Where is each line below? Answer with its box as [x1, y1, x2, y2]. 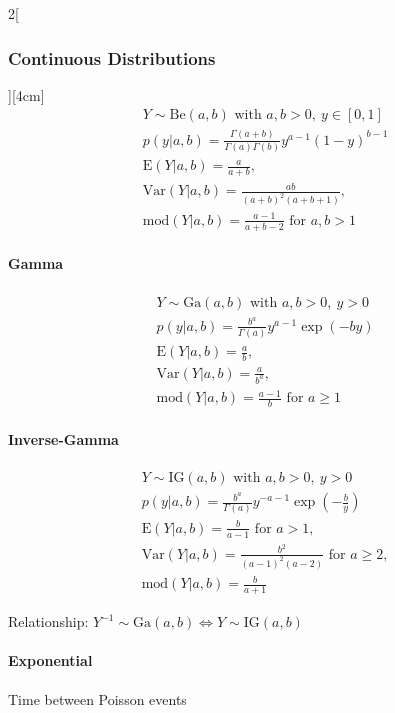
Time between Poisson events [8, 688, 187, 709]
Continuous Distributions [8, 45, 216, 70]
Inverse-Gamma [8, 428, 119, 449]
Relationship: [8, 611, 89, 632]
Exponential [8, 650, 93, 671]
